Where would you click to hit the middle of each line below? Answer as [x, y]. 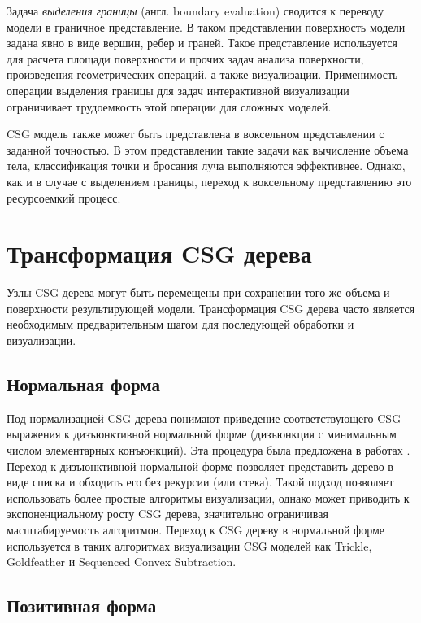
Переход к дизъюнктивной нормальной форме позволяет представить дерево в [200, 466]
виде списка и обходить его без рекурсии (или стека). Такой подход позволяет [200, 482]
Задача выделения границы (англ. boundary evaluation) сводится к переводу [195, 11]
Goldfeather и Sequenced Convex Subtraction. [122, 562]
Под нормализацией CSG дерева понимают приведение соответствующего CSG [204, 418]
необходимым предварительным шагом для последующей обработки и [180, 324]
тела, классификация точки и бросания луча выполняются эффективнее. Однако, [206, 166]
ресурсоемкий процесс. [64, 197]
